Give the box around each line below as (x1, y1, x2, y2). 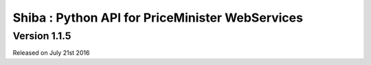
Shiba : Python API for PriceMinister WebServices (12, 10, 304, 25)
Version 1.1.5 (12, 30, 71, 42)
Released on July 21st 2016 (12, 49, 90, 57)
